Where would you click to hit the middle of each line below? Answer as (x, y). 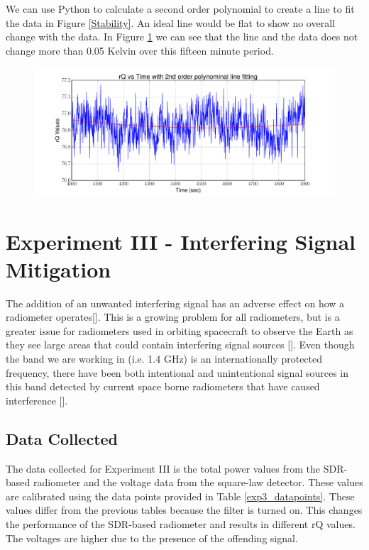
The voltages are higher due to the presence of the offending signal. (152, 538)
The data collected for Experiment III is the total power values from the (163, 468)
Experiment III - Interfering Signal (181, 241)
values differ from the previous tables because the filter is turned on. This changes (184, 510)
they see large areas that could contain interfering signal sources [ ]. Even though (180, 345)
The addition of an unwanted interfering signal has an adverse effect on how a (175, 303)
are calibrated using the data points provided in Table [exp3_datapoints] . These (180, 496)
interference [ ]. (37, 400)
